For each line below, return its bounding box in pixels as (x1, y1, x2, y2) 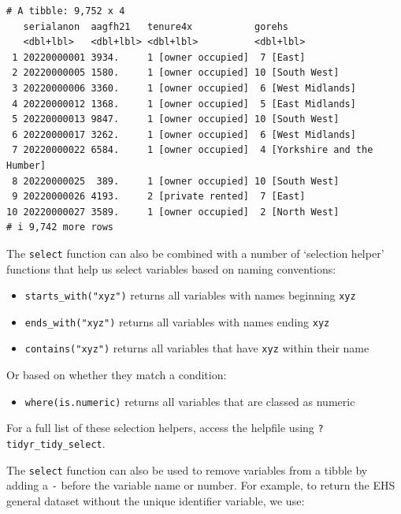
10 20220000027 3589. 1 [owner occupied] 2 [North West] (6, 206, 340, 218)
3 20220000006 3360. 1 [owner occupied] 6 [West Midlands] (12, 82, 356, 94)
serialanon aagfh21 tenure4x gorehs (23, 20, 288, 32)
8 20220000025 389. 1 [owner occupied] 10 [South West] (12, 175, 340, 187)
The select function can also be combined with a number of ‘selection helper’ (6, 244, 384, 261)
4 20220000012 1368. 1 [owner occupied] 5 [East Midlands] (12, 98, 356, 110)
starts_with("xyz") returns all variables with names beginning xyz (24, 287, 356, 304)
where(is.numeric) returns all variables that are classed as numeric (24, 393, 355, 409)
